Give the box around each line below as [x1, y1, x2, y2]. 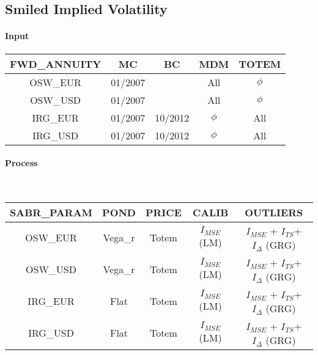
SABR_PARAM [10, 205, 93, 219]
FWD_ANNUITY [10, 56, 102, 71]
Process [5, 156, 38, 169]
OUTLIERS [245, 205, 303, 219]
